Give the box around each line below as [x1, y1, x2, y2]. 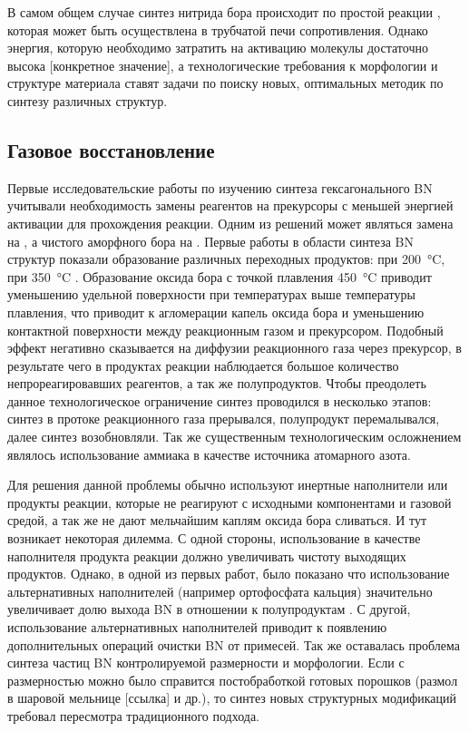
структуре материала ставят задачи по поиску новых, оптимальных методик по [7, 73, 444, 93]
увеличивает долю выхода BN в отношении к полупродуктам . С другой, [7, 599, 411, 619]
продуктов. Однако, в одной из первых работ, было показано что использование [7, 564, 450, 583]
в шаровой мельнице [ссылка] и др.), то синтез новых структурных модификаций [7, 688, 456, 707]
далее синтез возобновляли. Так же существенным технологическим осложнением [7, 427, 462, 446]
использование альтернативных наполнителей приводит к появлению [7, 618, 387, 637]
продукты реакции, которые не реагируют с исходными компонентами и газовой [7, 492, 452, 512]
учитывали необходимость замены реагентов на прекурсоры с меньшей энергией [7, 196, 454, 215]
